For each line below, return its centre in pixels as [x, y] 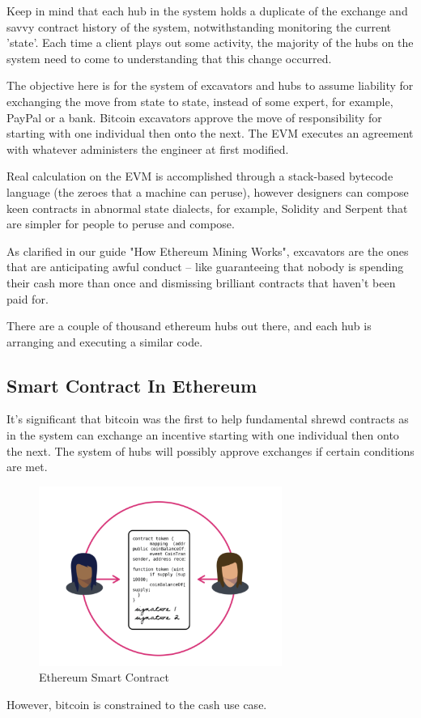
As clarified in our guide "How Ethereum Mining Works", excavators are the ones [208, 251]
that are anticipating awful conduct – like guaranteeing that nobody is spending [205, 267]
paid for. [28, 298]
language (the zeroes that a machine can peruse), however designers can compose [208, 191]
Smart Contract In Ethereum [132, 385]
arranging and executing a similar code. [105, 341]
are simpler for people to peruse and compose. [121, 224]
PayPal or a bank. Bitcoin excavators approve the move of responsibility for [194, 117]
